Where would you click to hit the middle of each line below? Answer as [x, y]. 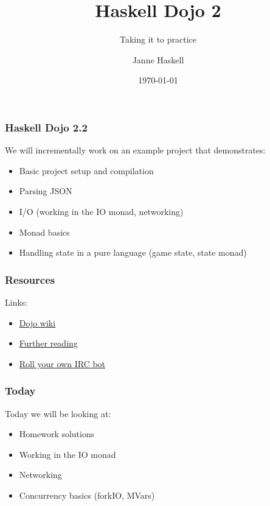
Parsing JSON [46, 191]
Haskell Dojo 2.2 [46, 127]
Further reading [48, 343]
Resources [30, 279]
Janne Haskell [158, 59]
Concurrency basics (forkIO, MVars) [87, 495]
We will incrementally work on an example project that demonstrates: [135, 150]
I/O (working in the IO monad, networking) [101, 211]
